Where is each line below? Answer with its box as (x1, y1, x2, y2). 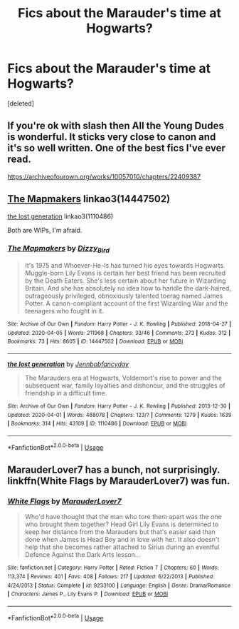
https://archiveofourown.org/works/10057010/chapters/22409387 (7, 172, 201, 181)
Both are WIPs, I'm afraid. (7, 226, 83, 234)
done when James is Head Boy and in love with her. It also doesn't (24, 535, 220, 544)
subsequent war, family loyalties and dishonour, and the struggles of (24, 381, 225, 390)
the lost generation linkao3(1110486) (7, 212, 114, 221)
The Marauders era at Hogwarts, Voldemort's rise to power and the (24, 373, 222, 383)
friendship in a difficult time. (24, 389, 107, 398)
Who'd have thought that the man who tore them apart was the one (24, 513, 222, 521)
